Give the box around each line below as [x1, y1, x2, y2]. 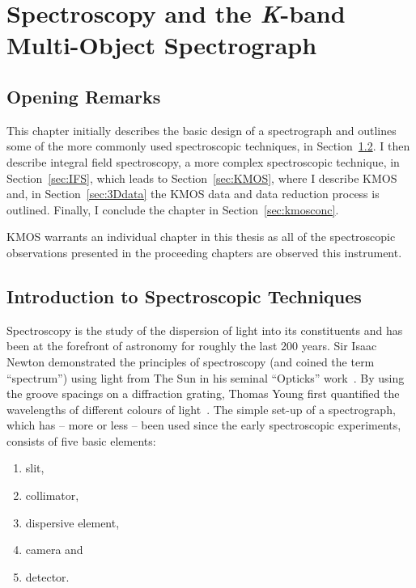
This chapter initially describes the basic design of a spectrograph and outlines [6, 121, 397, 138]
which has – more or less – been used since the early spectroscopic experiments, [6, 417, 401, 434]
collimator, [25, 487, 79, 504]
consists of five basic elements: [6, 432, 156, 449]
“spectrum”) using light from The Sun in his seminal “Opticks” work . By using [6, 369, 405, 386]
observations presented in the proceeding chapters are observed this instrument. [6, 243, 402, 260]
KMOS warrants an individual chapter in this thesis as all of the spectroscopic [6, 228, 396, 245]
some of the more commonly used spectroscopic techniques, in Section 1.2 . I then [6, 137, 410, 154]
